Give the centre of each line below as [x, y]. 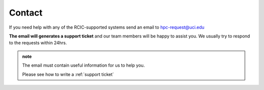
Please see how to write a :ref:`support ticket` [68, 74]
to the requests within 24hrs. [38, 43]
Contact [26, 13]
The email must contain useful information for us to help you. [84, 65]
